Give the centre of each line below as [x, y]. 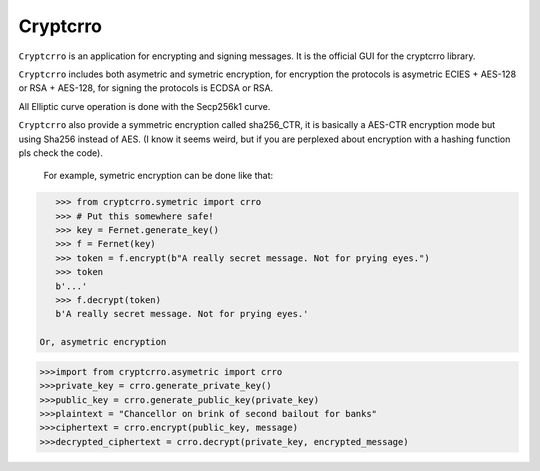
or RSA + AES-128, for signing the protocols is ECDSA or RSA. [146, 88]
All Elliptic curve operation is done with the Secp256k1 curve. [144, 106]
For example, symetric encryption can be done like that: [158, 176]
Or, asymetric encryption [103, 342]
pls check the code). [61, 152]
